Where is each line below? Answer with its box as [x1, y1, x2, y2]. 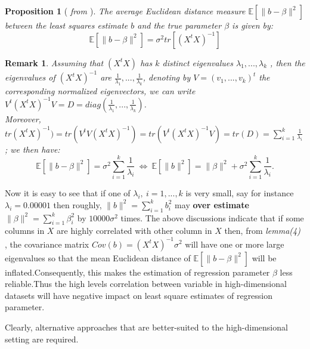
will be [252, 251, 277, 264]
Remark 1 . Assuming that [5, 56, 104, 69]
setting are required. [5, 332, 79, 345]
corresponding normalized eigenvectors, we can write [5, 84, 196, 97]
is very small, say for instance [185, 187, 294, 199]
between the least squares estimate [5, 19, 128, 31]
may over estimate [175, 198, 249, 211]
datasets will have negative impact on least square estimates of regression [5, 289, 273, 301]
